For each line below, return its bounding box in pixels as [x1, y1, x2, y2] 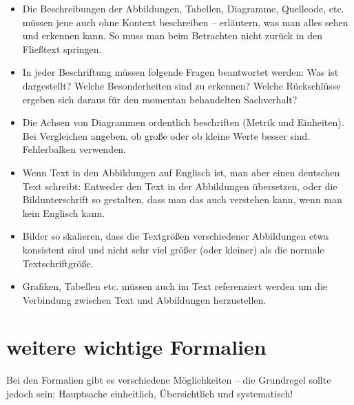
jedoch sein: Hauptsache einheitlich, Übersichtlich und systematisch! [6, 386, 293, 400]
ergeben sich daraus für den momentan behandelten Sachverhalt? [22, 92, 298, 106]
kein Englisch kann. [22, 205, 105, 220]
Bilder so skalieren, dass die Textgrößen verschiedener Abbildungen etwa [22, 229, 329, 243]
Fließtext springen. [22, 41, 102, 56]
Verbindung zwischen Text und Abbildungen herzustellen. [22, 292, 267, 307]
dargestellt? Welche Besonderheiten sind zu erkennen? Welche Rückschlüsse [22, 78, 341, 92]
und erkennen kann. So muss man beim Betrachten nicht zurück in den [22, 28, 323, 43]
